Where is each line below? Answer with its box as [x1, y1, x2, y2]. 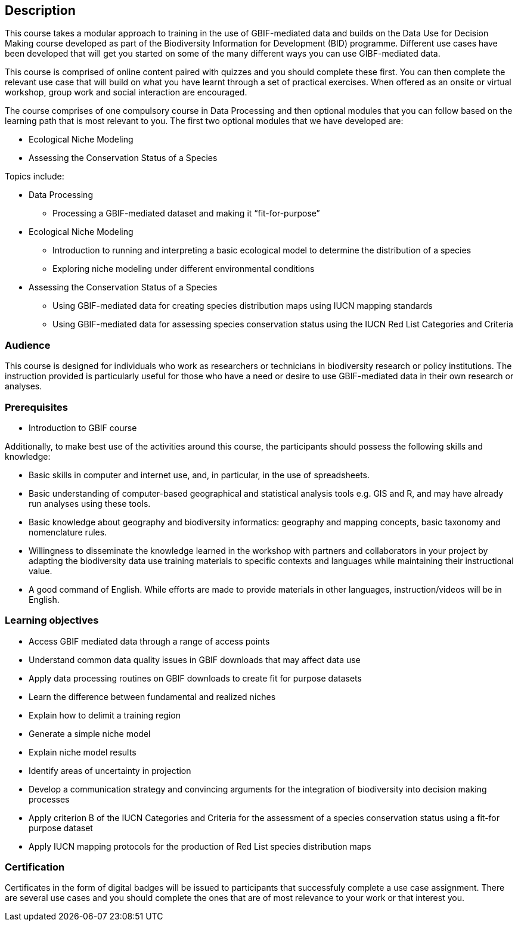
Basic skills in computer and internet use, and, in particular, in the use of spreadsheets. [29, 469, 370, 480]
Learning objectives [5, 614, 99, 627]
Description [5, 3, 76, 18]
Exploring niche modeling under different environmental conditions [52, 264, 315, 274]
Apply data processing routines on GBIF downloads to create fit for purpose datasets [29, 673, 362, 683]
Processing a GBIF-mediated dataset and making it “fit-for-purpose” [52, 208, 320, 219]
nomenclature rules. [29, 527, 107, 537]
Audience [5, 339, 51, 351]
